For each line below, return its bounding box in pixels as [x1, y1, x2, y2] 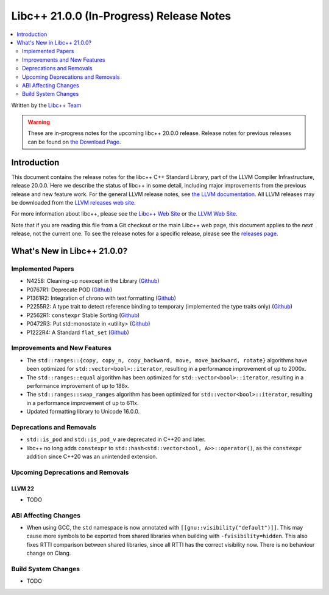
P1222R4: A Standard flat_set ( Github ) [26, 329, 129, 336]
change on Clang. [26, 550, 71, 557]
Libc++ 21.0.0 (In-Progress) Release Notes [11, 9, 232, 23]
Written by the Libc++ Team [11, 101, 82, 109]
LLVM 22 [11, 484, 35, 492]
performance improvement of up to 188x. [26, 382, 130, 389]
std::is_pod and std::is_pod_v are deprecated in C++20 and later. [26, 436, 206, 443]
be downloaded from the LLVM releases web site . [11, 199, 136, 206]
